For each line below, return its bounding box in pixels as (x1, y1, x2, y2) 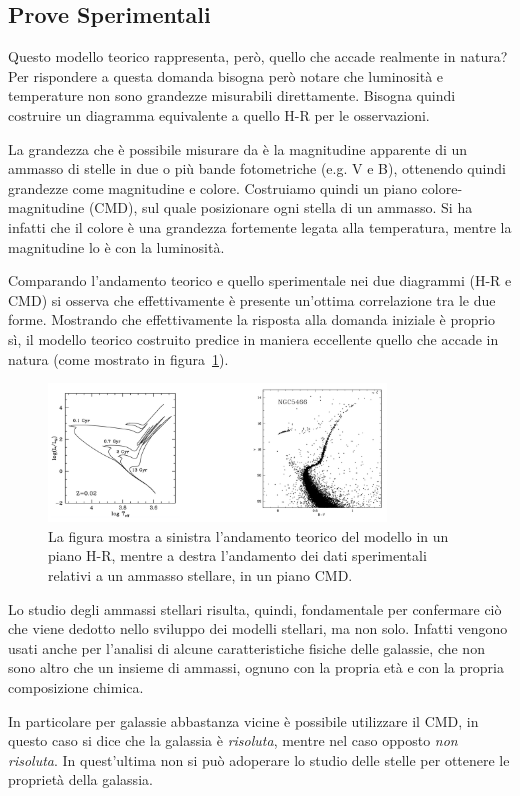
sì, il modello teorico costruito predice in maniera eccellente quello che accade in (8, 328, 499, 349)
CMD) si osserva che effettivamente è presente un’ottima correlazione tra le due (8, 289, 496, 310)
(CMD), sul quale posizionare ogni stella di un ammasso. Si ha (88, 197, 473, 218)
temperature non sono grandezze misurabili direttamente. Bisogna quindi (8, 85, 456, 106)
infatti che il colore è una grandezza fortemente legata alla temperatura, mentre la (8, 216, 512, 237)
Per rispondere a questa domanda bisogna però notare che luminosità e (8, 65, 444, 86)
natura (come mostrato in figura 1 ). (8, 348, 229, 369)
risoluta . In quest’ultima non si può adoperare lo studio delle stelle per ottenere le (8, 749, 510, 770)
